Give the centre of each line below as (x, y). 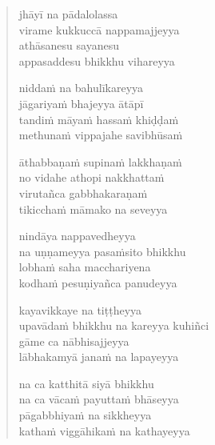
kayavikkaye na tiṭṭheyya (80, 309)
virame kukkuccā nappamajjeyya (99, 29)
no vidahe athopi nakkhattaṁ (92, 177)
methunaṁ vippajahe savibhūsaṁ (101, 135)
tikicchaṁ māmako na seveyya (93, 208)
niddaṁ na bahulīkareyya (81, 88)
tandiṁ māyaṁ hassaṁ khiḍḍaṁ (99, 119)
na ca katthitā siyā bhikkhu (86, 383)
